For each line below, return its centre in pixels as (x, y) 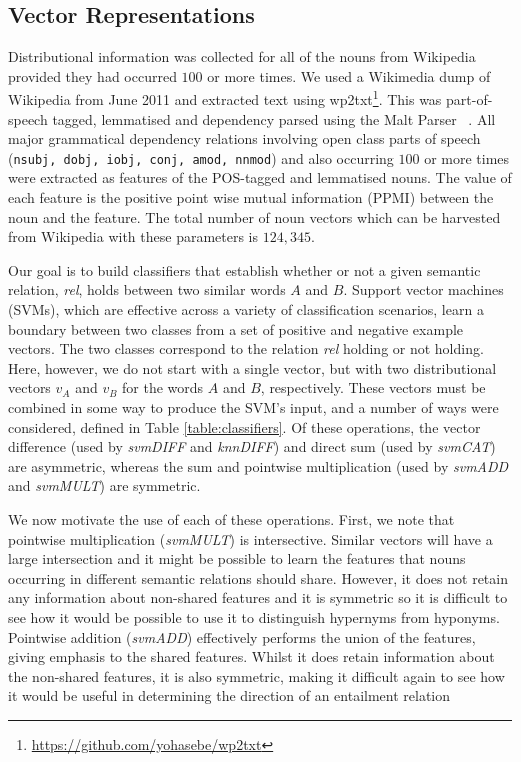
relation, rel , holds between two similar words (147, 289)
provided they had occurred (92, 75)
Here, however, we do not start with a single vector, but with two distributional (252, 367)
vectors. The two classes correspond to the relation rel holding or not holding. (246, 348)
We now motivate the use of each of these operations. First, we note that (231, 518)
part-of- (469, 99)
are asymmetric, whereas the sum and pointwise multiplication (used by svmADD (258, 465)
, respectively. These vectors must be (373, 387)
